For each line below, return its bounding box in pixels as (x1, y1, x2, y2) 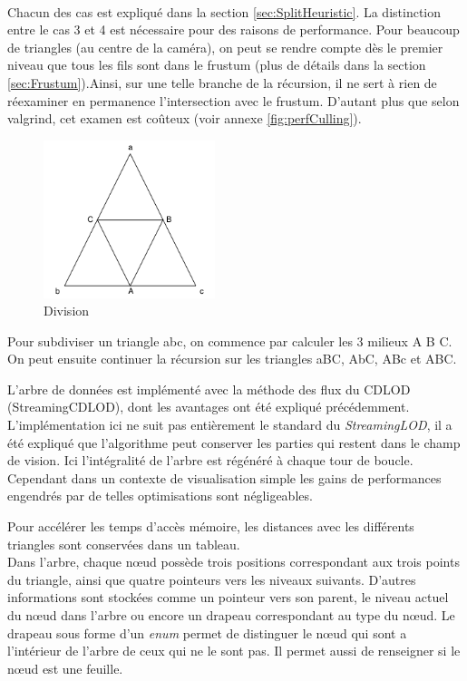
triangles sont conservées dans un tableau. (7, 534, 240, 553)
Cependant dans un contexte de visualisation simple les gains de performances (7, 468, 442, 487)
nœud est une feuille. (7, 658, 123, 677)
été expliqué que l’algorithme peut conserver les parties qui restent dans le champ (7, 433, 461, 452)
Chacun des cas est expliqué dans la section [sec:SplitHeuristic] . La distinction (7, 2, 442, 21)
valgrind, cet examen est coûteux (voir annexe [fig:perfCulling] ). (7, 109, 362, 128)
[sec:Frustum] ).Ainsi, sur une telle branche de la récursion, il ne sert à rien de (7, 73, 437, 92)
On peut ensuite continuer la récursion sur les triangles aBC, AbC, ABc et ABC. (7, 349, 457, 368)
